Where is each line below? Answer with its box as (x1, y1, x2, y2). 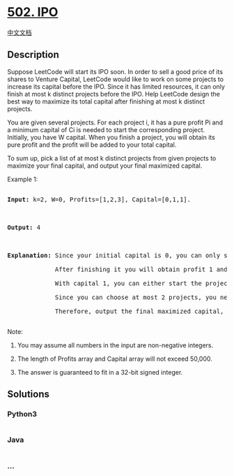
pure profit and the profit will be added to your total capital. (7, 140, 177, 149)
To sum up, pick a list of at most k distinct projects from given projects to (7, 154, 217, 162)
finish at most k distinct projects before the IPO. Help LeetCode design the (7, 89, 221, 98)
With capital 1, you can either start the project (54, 279, 232, 287)
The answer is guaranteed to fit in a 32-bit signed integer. (17, 368, 183, 376)
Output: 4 (7, 223, 40, 231)
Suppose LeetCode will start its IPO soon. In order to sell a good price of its (7, 67, 224, 75)
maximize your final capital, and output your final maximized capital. (7, 161, 203, 170)
